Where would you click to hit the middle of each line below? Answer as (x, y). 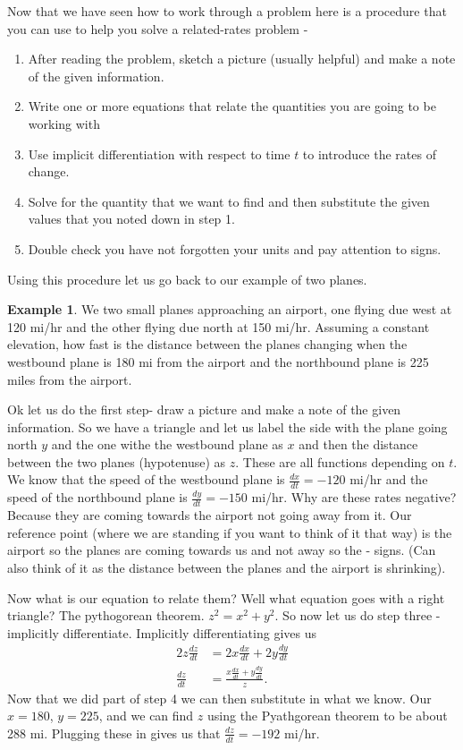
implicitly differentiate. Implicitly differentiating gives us (162, 632)
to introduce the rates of (369, 153)
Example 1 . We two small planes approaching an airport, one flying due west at (230, 309)
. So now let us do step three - (358, 615)
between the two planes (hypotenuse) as (117, 461)
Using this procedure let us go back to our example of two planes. (187, 279)
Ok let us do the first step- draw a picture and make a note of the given (204, 409)
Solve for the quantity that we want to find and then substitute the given (229, 201)
